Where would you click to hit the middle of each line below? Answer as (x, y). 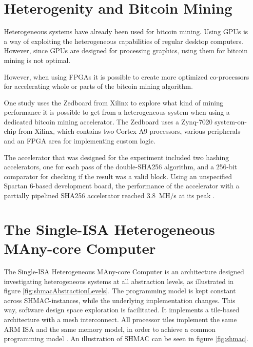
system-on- (231, 121)
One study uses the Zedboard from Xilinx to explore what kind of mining (114, 102)
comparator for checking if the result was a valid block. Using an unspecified (118, 176)
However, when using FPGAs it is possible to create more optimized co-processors (126, 76)
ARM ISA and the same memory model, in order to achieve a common (110, 329)
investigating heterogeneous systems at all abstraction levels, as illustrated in (119, 281)
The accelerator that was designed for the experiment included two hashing (117, 157)
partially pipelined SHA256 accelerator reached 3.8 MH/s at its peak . (109, 195)
